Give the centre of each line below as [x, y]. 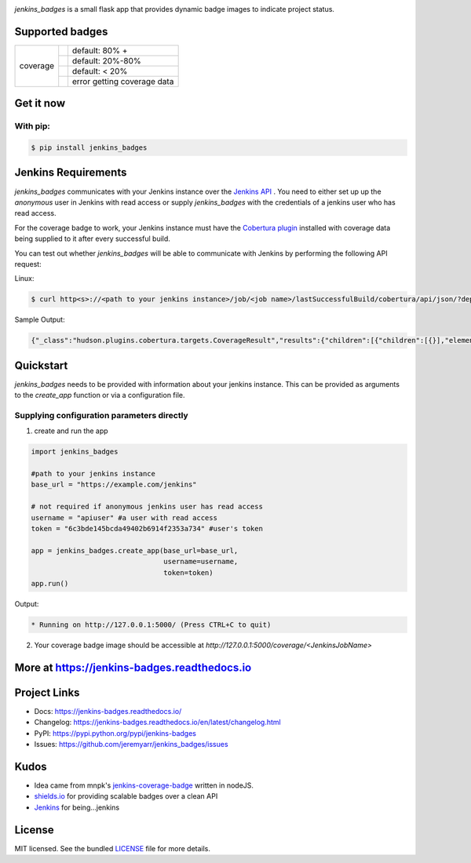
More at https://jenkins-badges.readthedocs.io [133, 667]
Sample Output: [40, 320]
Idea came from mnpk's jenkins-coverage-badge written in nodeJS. [144, 785]
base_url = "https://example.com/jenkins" [114, 485]
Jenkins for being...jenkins [77, 807]
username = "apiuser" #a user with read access [124, 517]
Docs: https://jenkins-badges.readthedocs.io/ [108, 711]
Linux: [24, 279]
